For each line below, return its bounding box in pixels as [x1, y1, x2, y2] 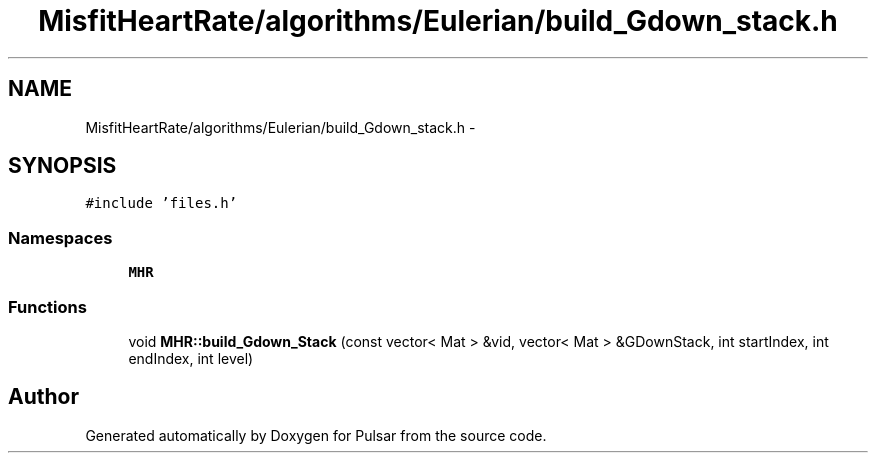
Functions [8, 296, 87, 317]
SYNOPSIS [8, 153, 117, 179]
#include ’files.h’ [85, 195, 238, 212]
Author [8, 384, 79, 410]
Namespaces [8, 227, 113, 248]
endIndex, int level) [128, 349, 254, 367]
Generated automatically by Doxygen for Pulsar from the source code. [85, 426, 547, 444]
